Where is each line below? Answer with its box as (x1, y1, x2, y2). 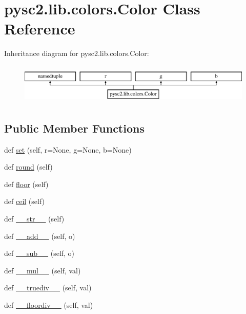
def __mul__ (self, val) (4, 265, 81, 275)
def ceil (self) (4, 196, 45, 207)
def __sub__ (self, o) (4, 248, 75, 258)
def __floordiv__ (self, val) (4, 300, 93, 310)
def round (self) (4, 161, 53, 172)
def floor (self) (4, 178, 49, 189)
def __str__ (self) (4, 213, 65, 224)
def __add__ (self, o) (4, 230, 75, 241)
